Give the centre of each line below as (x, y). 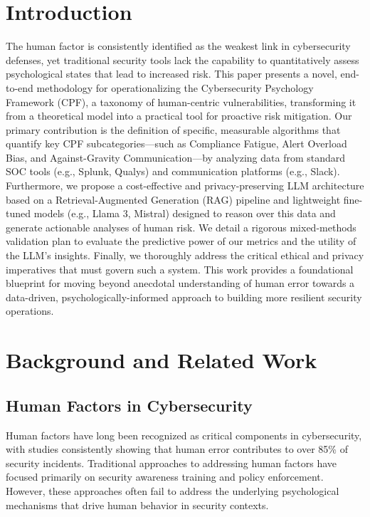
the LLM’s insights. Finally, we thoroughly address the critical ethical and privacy (185, 255)
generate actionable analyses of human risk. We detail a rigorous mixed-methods (181, 227)
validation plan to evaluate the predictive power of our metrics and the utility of (181, 241)
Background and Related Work (162, 360)
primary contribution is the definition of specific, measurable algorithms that (173, 129)
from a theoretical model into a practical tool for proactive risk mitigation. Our (179, 116)
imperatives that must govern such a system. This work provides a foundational (180, 269)
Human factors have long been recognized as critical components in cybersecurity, (184, 435)
